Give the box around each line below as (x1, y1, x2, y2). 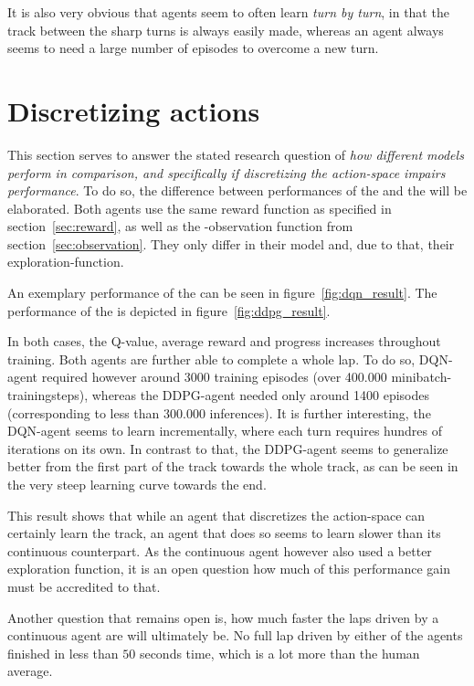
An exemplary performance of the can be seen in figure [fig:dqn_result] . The (7, 283, 437, 302)
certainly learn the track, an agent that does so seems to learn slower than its (7, 523, 441, 543)
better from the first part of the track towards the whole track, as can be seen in (7, 457, 458, 476)
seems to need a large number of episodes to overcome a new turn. (7, 38, 379, 58)
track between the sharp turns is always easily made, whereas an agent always (7, 20, 444, 39)
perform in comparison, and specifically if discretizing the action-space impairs (7, 163, 446, 182)
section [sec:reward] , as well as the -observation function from (7, 216, 353, 236)
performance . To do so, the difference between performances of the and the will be (7, 181, 468, 200)
